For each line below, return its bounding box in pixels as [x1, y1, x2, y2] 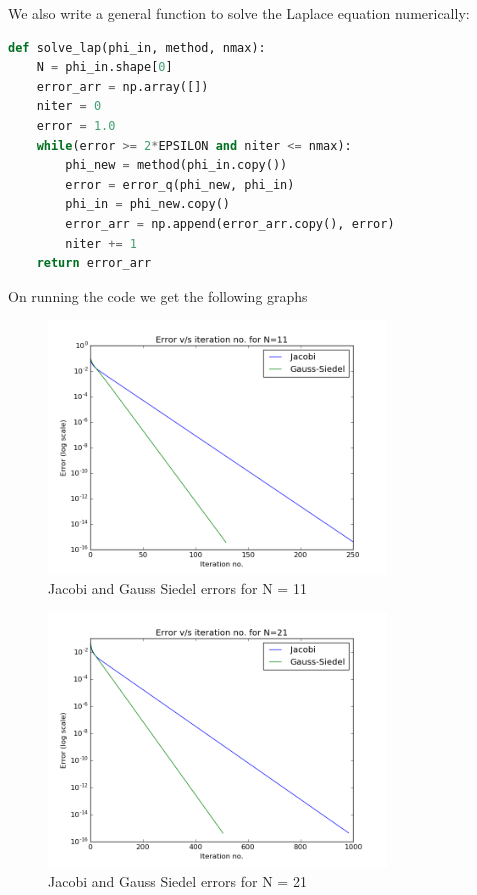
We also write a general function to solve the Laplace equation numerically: [8, 3, 470, 23]
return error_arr [36, 256, 152, 271]
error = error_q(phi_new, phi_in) [65, 177, 295, 192]
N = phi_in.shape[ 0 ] [36, 60, 173, 75]
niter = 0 [36, 99, 102, 114]
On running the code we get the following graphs [8, 285, 308, 306]
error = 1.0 [36, 118, 116, 133]
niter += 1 [65, 236, 137, 251]
